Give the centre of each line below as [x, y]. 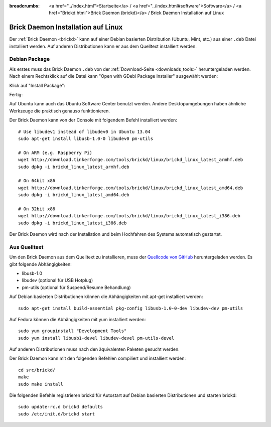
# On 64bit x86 [37, 181]
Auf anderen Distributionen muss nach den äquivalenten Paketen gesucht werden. [95, 349]
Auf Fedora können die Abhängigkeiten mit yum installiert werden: [78, 319]
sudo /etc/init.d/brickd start [57, 414]
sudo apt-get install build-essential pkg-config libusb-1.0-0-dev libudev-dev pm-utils [131, 308]
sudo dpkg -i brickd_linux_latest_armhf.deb [74, 167]
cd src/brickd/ [37, 370]
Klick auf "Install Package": [37, 85]
